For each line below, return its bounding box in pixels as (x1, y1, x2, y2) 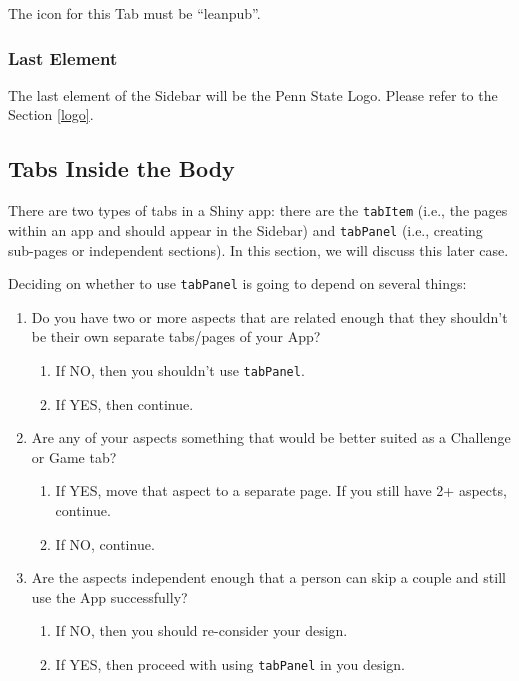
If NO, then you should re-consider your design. (55, 620, 348, 641)
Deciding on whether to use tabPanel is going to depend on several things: (8, 273, 467, 294)
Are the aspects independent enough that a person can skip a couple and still (31, 567, 506, 588)
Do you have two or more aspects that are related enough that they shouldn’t (31, 306, 508, 327)
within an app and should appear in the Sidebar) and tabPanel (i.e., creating (8, 219, 483, 240)
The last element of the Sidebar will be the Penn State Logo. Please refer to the (8, 84, 498, 105)
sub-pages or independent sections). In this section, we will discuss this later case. (8, 239, 509, 260)
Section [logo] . (8, 104, 94, 125)
